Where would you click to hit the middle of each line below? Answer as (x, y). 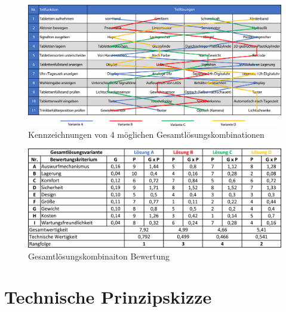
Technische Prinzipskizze (108, 297)
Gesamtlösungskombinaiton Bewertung (99, 256)
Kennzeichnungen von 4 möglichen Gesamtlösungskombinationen (146, 134)
